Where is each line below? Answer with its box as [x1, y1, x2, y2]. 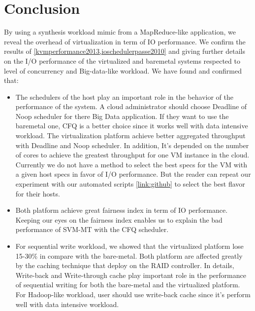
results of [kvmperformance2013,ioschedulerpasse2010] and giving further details [4, 46, 245, 56]
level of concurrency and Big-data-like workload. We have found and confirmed [4, 65, 242, 76]
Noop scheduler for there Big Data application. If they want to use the [15, 111, 229, 121]
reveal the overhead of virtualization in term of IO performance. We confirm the [4, 36, 246, 46]
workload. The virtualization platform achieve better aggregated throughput [15, 130, 246, 141]
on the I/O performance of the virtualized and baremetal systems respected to [4, 55, 240, 66]
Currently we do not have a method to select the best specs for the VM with [15, 159, 247, 169]
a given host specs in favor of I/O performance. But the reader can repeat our [15, 169, 251, 179]
